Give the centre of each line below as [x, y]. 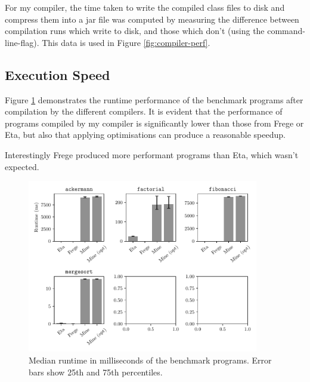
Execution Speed [58, 74]
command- [286, 31]
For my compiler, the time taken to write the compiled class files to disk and [145, 7]
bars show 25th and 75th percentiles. [96, 372]
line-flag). [22, 42]
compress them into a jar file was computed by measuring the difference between [152, 19]
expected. [22, 166]
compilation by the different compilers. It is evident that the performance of [144, 111]
